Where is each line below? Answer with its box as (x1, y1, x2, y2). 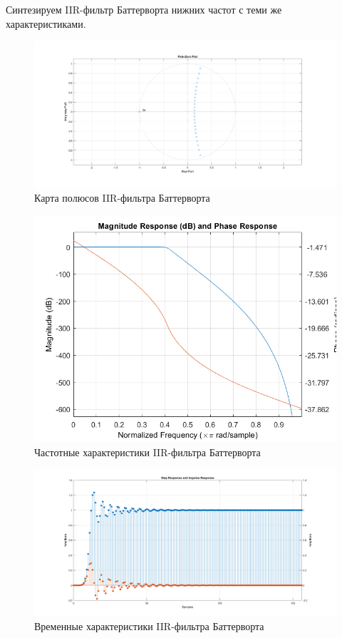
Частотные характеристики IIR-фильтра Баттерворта (34, 444, 261, 459)
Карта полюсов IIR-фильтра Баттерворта (34, 190, 210, 205)
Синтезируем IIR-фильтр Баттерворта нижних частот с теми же (6, 2, 282, 16)
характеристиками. (6, 16, 86, 31)
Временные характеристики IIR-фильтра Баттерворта (34, 619, 264, 634)
